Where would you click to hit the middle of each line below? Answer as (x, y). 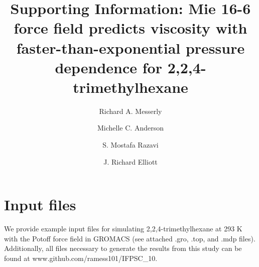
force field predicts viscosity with (131, 28)
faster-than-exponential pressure (131, 47)
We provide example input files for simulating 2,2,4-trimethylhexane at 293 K (123, 229)
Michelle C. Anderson (131, 128)
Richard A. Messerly (131, 111)
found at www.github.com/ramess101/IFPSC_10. (81, 258)
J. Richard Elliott (131, 161)
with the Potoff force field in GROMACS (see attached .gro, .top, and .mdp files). (130, 238)
